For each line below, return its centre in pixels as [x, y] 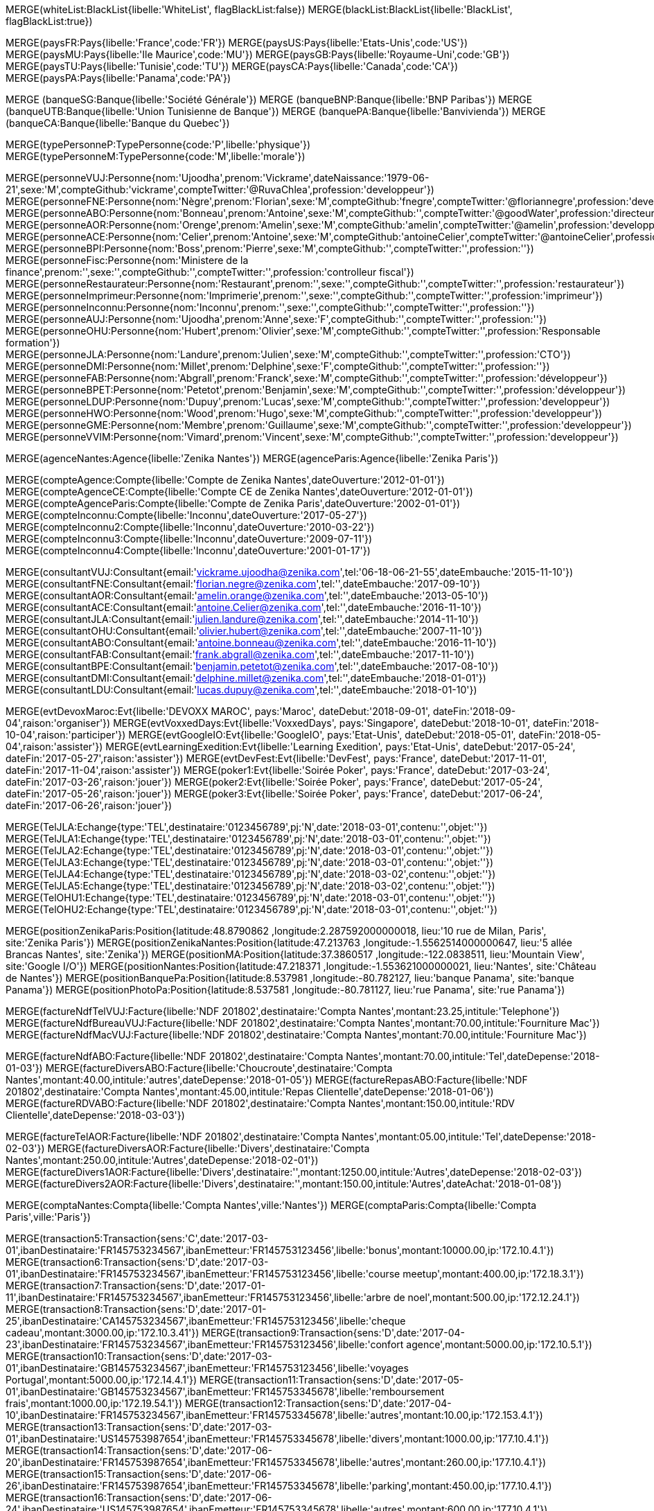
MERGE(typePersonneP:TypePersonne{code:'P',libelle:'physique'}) [158, 144]
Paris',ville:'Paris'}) [48, 1217]
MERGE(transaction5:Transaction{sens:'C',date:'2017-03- [137, 1238]
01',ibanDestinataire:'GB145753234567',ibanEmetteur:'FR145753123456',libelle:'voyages [207, 1368]
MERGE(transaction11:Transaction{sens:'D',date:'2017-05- [332, 1380]
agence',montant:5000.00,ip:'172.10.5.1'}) [499, 1344]
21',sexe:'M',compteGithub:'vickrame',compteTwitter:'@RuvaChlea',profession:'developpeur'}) [220, 189]
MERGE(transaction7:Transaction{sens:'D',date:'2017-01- [136, 1285]
